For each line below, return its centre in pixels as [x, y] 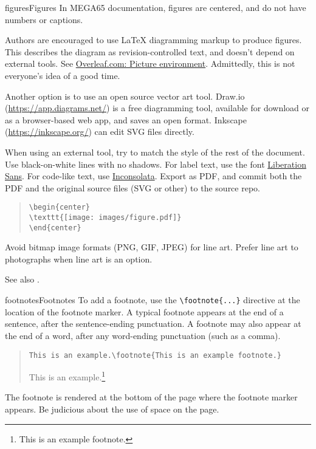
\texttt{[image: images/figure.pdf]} [105, 217]
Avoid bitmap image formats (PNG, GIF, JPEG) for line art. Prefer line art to [152, 247]
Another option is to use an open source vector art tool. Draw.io [125, 96]
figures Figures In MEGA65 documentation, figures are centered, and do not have [156, 7]
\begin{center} [60, 207]
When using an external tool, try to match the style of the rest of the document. [155, 152]
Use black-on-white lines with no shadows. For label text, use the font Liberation [156, 164]
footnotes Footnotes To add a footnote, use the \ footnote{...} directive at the [153, 300]
